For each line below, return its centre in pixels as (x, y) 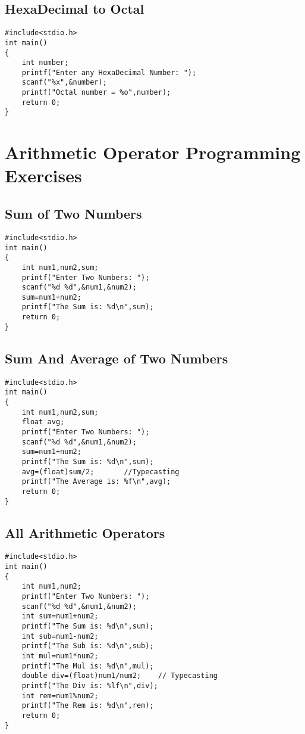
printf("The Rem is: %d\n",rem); (88, 706)
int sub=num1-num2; (60, 636)
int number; (45, 63)
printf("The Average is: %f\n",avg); (96, 482)
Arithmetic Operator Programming (153, 152)
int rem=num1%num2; (60, 696)
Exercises (43, 175)
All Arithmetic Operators (85, 532)
